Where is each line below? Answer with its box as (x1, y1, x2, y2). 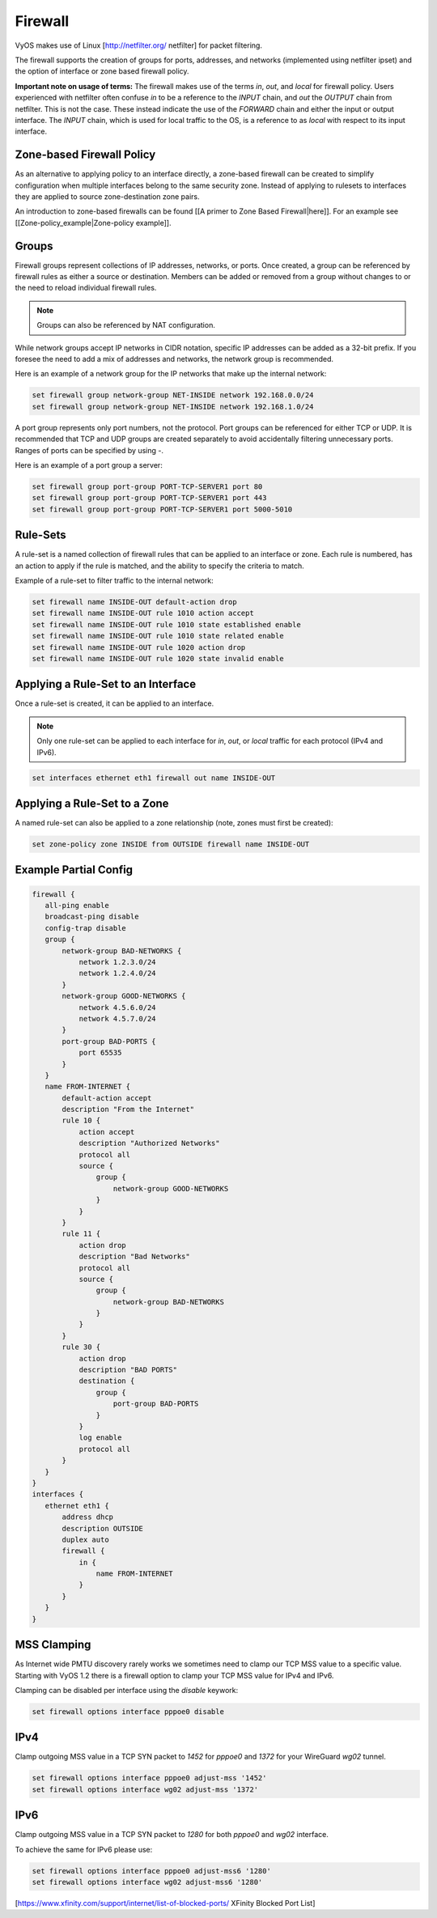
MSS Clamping (15, 1638, 91, 1652)
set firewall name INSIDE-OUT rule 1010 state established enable (32, 620, 301, 629)
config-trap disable (45, 923, 127, 932)
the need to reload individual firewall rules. (15, 283, 157, 293)
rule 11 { (62, 1229, 101, 1238)
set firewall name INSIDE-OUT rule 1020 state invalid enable (32, 654, 284, 663)
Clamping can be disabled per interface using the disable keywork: (15, 1685, 239, 1695)
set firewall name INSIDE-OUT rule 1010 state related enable (32, 631, 284, 641)
